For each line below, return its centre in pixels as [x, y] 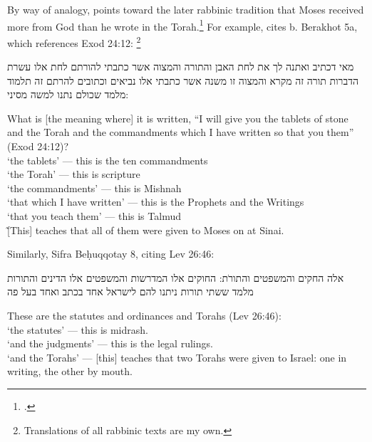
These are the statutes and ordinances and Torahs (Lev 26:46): [144, 315]
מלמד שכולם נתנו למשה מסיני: [68, 94]
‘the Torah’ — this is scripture [74, 174]
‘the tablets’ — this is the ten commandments [108, 160]
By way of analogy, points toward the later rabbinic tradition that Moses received [186, 9]
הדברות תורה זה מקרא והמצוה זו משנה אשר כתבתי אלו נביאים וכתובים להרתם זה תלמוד [183, 80]
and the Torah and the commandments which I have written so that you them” [181, 132]
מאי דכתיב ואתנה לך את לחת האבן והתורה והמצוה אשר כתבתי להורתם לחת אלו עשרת [181, 67]
